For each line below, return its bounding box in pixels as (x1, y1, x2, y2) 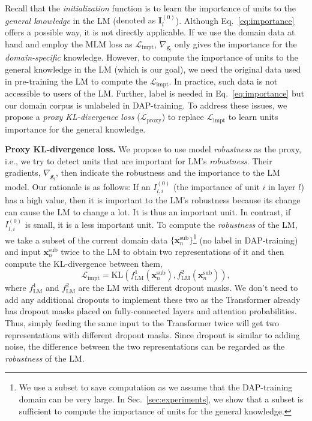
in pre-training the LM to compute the (5, 74, 148, 87)
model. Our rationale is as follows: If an (5, 180, 151, 193)
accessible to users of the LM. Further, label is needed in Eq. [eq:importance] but (5, 86, 304, 99)
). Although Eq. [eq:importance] (175, 14, 295, 26)
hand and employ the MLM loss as (5, 37, 133, 50)
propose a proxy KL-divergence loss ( (5, 110, 140, 123)
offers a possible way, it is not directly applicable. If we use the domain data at (5, 26, 295, 38)
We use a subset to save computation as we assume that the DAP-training (19, 381, 293, 393)
